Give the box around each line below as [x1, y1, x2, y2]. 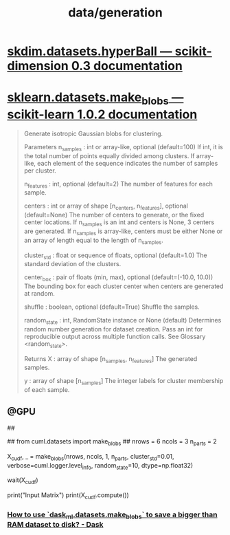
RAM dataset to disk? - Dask [7, 520, 104, 529]
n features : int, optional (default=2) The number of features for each [23, 179, 213, 190]
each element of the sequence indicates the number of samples [37, 159, 218, 167]
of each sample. [23, 386, 70, 394]
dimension [7, 58, 69, 74]
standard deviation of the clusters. [23, 260, 122, 268]
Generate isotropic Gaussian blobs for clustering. [23, 129, 163, 138]
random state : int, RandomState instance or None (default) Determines [23, 316, 222, 326]
